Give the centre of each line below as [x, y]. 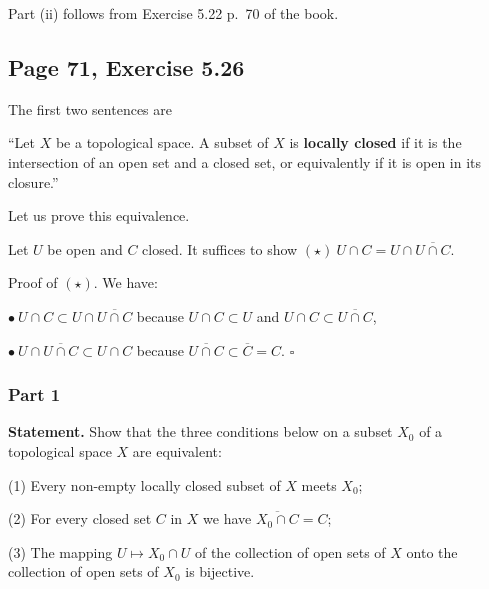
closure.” [33, 181]
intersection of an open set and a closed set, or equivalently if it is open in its [245, 161]
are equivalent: [177, 450]
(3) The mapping [60, 551]
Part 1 [34, 394]
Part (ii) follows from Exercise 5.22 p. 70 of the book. [173, 13]
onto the [432, 551]
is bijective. [220, 571]
